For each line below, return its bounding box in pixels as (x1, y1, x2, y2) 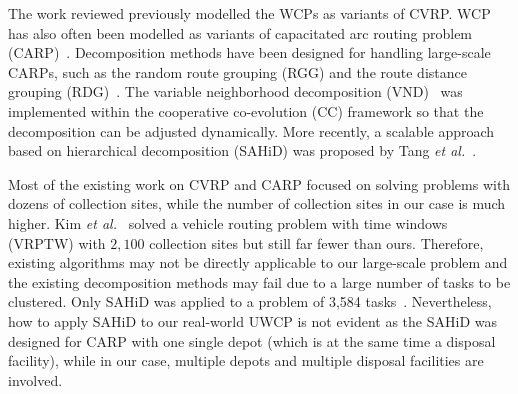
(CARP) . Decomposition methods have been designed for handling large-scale (8, 42, 491, 63)
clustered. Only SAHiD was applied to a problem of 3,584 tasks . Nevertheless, (8, 291, 492, 312)
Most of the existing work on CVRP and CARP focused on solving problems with (8, 173, 511, 194)
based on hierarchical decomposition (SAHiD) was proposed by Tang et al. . (8, 140, 477, 161)
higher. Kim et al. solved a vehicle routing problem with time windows (8, 212, 448, 233)
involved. (8, 369, 63, 390)
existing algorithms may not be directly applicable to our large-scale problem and (8, 252, 508, 273)
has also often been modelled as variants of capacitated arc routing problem (8, 22, 473, 43)
